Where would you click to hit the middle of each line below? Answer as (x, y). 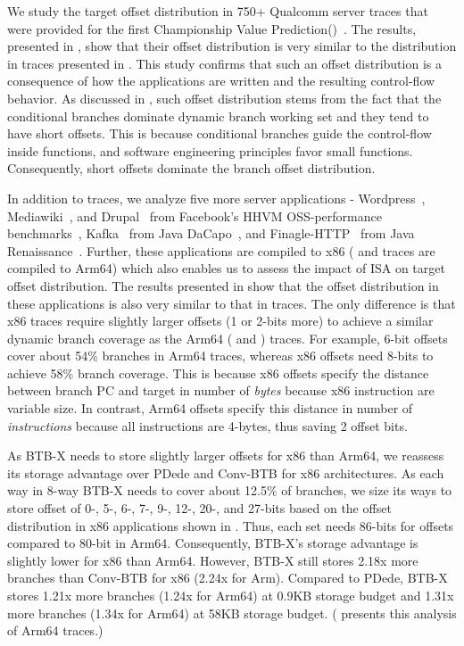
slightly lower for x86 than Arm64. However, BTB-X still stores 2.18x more (213, 560)
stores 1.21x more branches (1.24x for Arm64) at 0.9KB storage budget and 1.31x (231, 595)
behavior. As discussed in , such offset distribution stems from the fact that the (224, 98)
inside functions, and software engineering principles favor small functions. (210, 150)
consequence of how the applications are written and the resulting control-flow (221, 81)
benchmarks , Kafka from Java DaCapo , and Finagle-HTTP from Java (211, 233)
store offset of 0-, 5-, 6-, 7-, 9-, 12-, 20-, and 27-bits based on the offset (199, 508)
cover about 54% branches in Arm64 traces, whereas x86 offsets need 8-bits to (220, 356)
